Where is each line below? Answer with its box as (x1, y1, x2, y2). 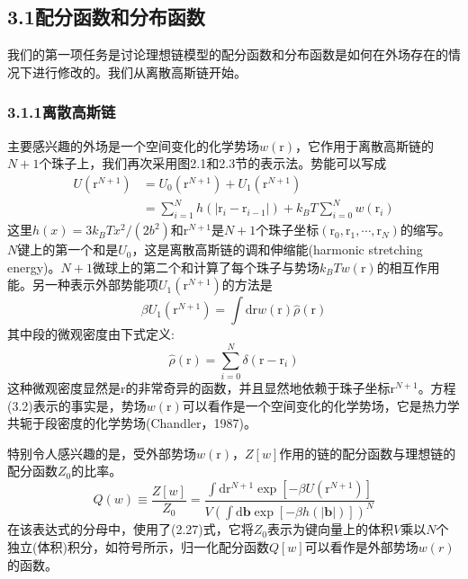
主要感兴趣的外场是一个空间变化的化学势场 (7, 136, 259, 155)
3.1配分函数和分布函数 (7, 3, 205, 31)
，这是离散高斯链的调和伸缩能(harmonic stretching (131, 240, 423, 259)
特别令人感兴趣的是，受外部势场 (7, 443, 196, 462)
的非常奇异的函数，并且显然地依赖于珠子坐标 (125, 379, 391, 397)
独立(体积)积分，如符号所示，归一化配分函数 (7, 538, 269, 556)
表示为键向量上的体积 (267, 520, 394, 539)
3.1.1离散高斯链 (7, 101, 116, 123)
